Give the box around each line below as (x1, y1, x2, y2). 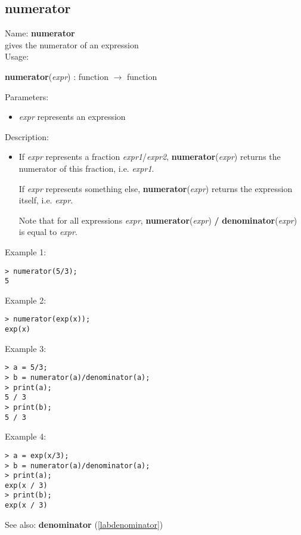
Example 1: (5, 245, 46, 258)
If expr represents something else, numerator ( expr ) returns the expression (18, 182, 293, 194)
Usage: (5, 50, 29, 63)
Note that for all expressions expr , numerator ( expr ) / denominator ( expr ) (18, 214, 297, 226)
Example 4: (5, 430, 46, 443)
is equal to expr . (18, 225, 77, 238)
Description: (5, 130, 49, 143)
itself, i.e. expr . (18, 194, 73, 206)
